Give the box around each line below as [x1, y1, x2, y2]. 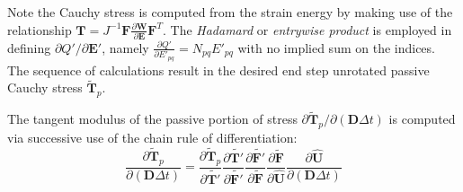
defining [7, 38, 51, 57]
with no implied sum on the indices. [237, 38, 435, 57]
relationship [7, 20, 72, 39]
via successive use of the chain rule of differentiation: [7, 128, 298, 147]
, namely [102, 38, 149, 57]
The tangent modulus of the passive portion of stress [7, 109, 298, 128]
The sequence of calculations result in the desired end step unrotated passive [7, 60, 430, 79]
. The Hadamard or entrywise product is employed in [162, 20, 452, 39]
